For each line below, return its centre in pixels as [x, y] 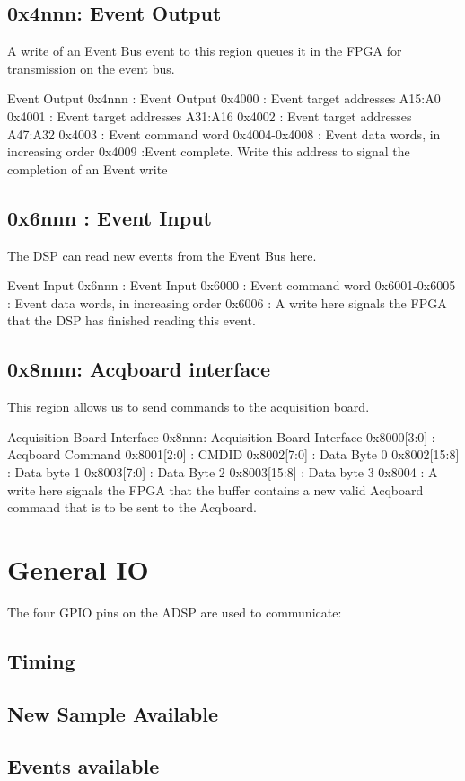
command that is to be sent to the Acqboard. [132, 507]
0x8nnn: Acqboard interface [139, 369]
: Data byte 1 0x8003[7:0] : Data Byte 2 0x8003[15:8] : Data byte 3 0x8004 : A [223, 471]
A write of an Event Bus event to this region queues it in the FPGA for [205, 51]
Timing [41, 660]
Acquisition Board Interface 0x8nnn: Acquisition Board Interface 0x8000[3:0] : [221, 436]
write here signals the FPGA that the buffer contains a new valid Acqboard [215, 489]
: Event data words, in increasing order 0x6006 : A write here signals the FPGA [227, 302]
